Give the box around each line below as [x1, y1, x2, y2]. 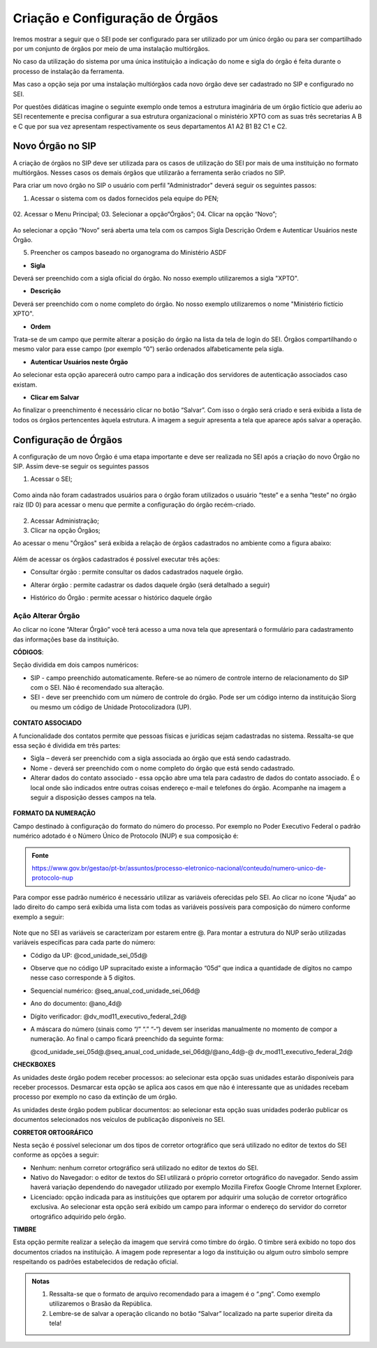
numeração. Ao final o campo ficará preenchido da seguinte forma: [30, 1035, 224, 1043]
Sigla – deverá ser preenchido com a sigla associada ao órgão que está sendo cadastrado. [30, 754, 291, 762]
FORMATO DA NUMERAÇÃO [13, 809, 96, 817]
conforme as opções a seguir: [13, 1150, 99, 1159]
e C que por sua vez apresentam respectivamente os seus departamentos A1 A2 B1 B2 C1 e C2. [13, 122, 288, 131]
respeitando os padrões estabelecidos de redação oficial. [13, 1257, 179, 1266]
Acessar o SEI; [30, 475, 73, 483]
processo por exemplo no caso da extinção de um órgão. [13, 1093, 177, 1101]
